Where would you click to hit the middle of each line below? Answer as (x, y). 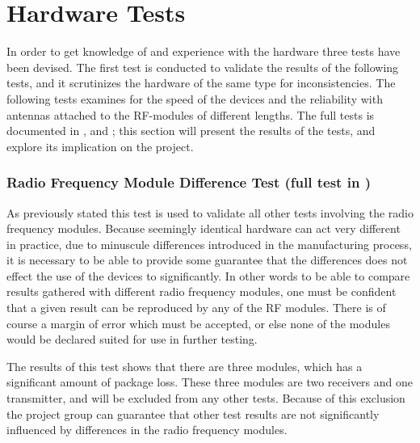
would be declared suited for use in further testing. (132, 339)
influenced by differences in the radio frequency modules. (147, 430)
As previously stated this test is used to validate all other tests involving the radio (210, 212)
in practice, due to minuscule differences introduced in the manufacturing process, (209, 244)
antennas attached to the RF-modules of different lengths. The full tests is (191, 114)
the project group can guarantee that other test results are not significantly (193, 413)
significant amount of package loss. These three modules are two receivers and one (210, 382)
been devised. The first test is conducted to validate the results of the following (203, 67)
